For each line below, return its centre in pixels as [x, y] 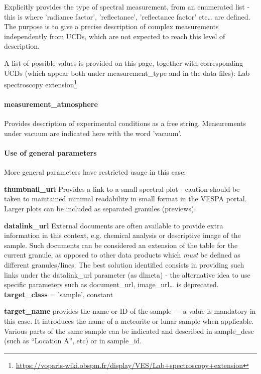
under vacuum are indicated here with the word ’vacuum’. [93, 133]
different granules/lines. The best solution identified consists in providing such [124, 264]
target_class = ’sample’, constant [59, 294]
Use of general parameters [50, 152]
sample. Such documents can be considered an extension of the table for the [121, 245]
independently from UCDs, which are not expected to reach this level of [115, 36]
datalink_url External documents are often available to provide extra [114, 225]
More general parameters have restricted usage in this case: [95, 172]
